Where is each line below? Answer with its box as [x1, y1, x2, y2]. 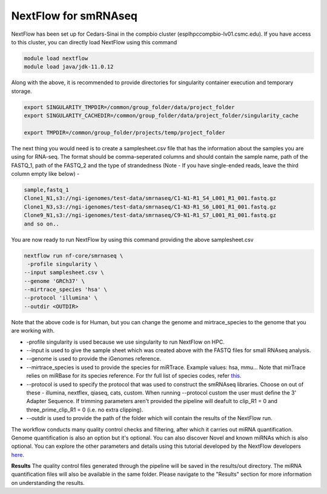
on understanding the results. [11, 479, 85, 486]
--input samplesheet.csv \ [24, 269, 104, 276]
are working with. [11, 327, 54, 335]
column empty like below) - [11, 170, 80, 177]
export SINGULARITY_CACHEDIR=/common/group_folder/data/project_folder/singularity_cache [24, 112, 299, 119]
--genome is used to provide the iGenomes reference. [26, 355, 162, 362]
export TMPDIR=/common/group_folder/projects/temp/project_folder [24, 129, 225, 136]
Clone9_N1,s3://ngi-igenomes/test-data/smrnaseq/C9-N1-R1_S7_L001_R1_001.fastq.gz [24, 212, 277, 219]
